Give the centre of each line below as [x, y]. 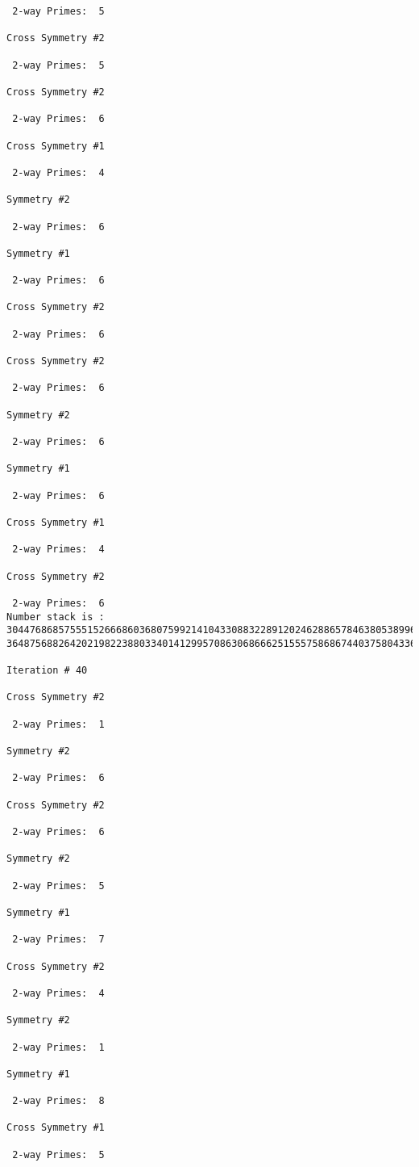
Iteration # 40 [47, 671]
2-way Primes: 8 [58, 1101]
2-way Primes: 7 [58, 940]
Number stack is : [56, 617]
